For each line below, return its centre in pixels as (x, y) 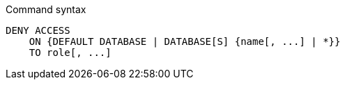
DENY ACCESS (38, 30)
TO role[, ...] (70, 53)
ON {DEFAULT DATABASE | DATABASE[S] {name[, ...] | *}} (185, 41)
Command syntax (46, 9)
